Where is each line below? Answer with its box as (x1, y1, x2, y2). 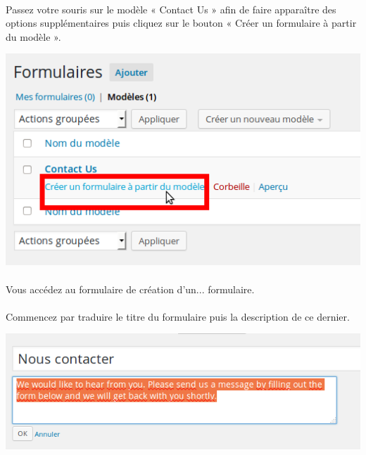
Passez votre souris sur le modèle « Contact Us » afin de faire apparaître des (6, 1, 336, 16)
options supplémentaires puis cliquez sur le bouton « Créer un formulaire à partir (6, 15, 357, 30)
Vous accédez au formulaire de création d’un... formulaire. (6, 281, 255, 296)
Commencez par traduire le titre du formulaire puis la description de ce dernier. (6, 309, 350, 323)
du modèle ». (6, 29, 61, 44)
